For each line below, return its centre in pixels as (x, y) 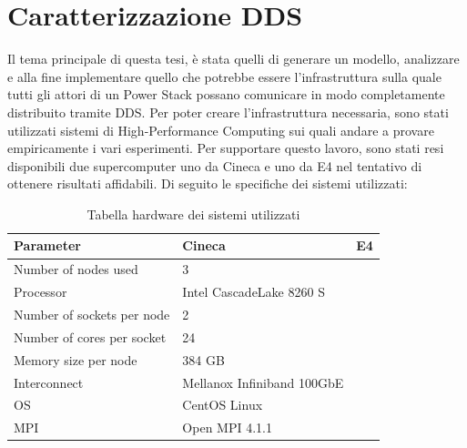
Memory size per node (76, 359)
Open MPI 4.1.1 (227, 428)
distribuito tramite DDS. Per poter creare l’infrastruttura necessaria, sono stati (228, 112)
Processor (41, 292)
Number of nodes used (76, 269)
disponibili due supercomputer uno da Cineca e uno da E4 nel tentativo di (215, 165)
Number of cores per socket (90, 336)
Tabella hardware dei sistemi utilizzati (193, 214)
